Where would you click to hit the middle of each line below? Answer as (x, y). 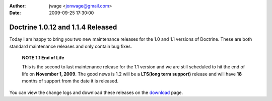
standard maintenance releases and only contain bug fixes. (71, 46)
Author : (18, 6)
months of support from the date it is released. (70, 81)
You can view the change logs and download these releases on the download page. (96, 92)
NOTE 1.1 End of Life (43, 58)
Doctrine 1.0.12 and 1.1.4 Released (63, 27)
